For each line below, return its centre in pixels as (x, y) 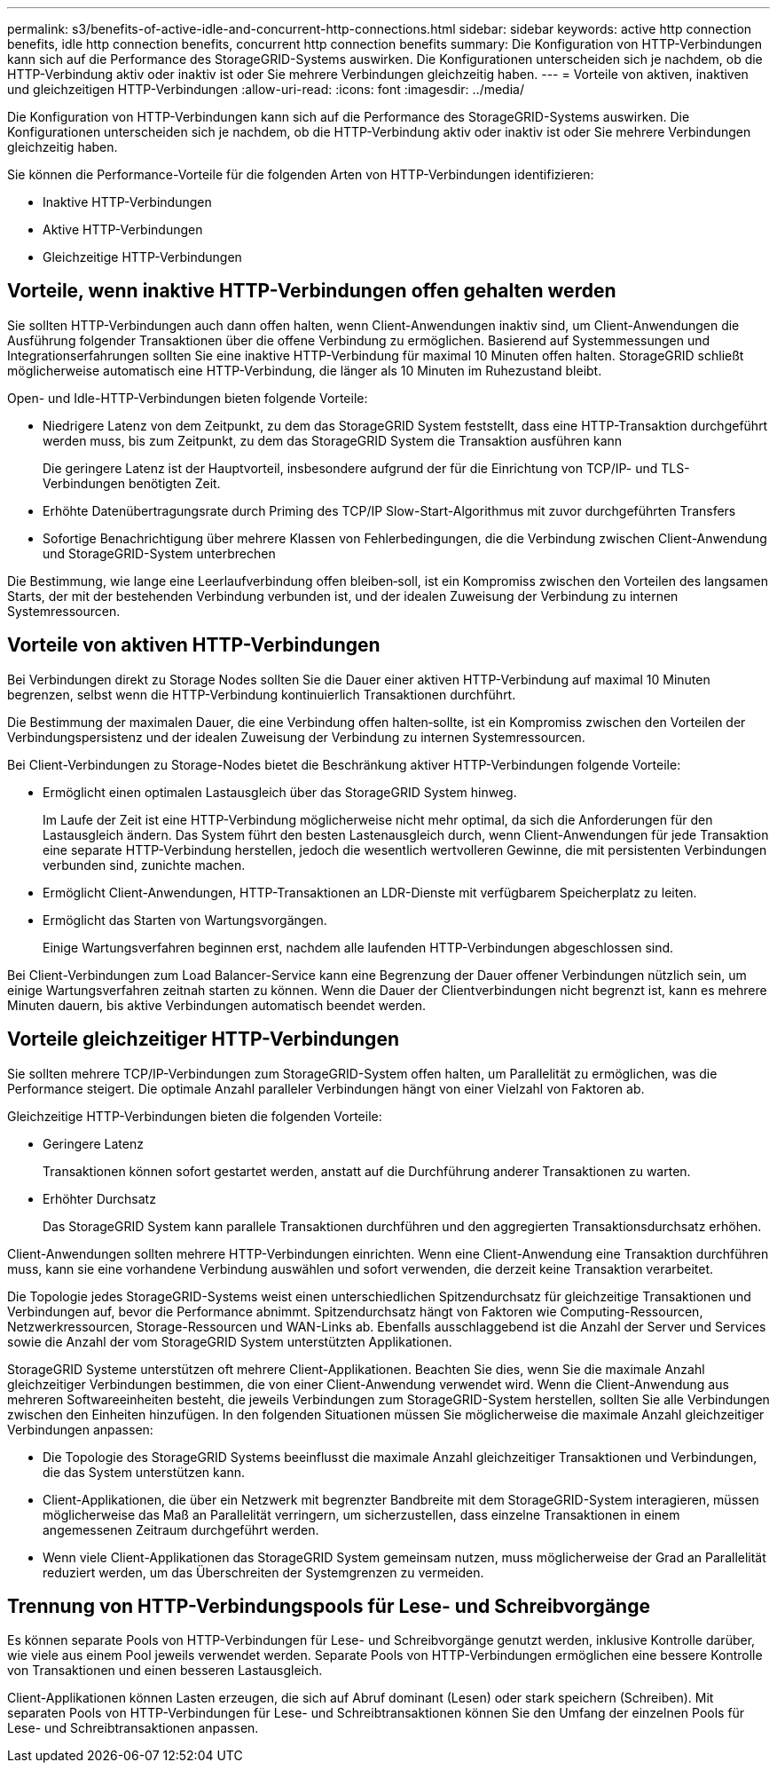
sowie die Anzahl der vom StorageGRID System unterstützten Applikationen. (230, 1341)
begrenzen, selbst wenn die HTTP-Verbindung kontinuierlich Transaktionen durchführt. (262, 694)
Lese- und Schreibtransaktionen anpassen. (133, 1728)
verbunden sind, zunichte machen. (144, 865)
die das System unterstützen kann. (144, 1472)
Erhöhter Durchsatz (99, 1198)
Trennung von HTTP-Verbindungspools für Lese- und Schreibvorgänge (329, 1606)
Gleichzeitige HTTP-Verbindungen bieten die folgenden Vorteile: (195, 1116)
